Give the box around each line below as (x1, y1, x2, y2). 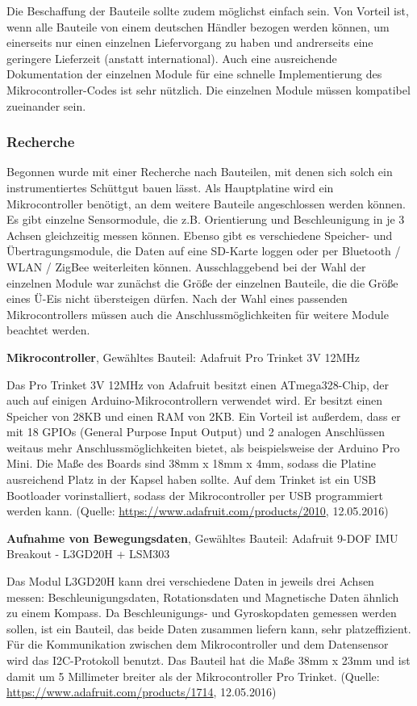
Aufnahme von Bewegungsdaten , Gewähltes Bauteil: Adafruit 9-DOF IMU (6, 529, 398, 546)
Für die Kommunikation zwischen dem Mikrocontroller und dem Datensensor (6, 636, 389, 653)
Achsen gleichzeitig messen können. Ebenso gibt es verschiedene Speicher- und (6, 226, 393, 243)
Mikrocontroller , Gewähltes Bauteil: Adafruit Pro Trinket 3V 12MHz (6, 348, 360, 365)
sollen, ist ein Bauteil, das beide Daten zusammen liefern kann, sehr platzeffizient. (6, 620, 411, 637)
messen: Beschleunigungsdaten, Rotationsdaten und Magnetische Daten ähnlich (6, 588, 399, 605)
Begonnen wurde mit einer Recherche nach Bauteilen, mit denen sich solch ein (6, 163, 393, 180)
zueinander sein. (6, 97, 86, 114)
